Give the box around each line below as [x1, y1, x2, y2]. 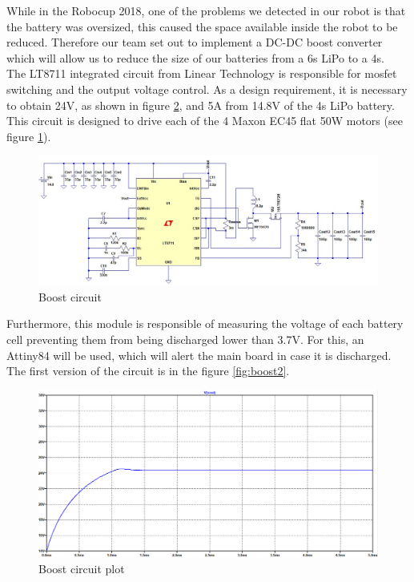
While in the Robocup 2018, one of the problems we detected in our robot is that [6, 2, 406, 18]
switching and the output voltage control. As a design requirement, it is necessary [6, 80, 408, 97]
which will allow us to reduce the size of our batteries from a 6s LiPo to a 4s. [6, 49, 384, 66]
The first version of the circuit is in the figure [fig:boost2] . [6, 362, 290, 379]
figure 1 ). [6, 127, 51, 144]
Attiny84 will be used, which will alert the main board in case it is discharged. [6, 346, 392, 363]
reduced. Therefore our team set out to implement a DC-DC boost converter [6, 34, 383, 51]
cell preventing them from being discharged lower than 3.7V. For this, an [6, 331, 364, 348]
